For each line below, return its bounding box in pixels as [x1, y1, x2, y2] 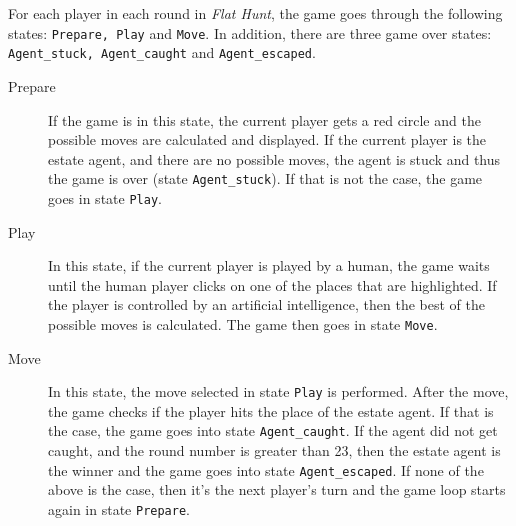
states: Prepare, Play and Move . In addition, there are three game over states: [8, 22, 492, 43]
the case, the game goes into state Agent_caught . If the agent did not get [48, 420, 498, 441]
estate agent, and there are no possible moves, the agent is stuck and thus [48, 148, 501, 169]
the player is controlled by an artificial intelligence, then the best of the [48, 294, 485, 315]
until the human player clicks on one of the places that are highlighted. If [48, 274, 497, 295]
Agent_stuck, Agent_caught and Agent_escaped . [8, 42, 316, 63]
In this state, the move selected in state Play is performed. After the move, [48, 381, 509, 402]
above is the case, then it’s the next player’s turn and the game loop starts [48, 479, 506, 500]
